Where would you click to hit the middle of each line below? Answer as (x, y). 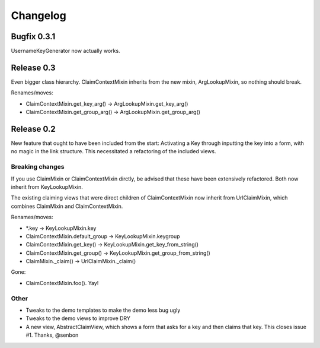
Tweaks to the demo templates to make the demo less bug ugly (103, 310)
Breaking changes (38, 167)
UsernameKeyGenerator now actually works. (66, 51)
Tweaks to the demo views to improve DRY (78, 318)
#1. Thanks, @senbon (52, 335)
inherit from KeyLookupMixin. (47, 186)
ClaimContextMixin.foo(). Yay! (62, 283)
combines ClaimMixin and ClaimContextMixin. (67, 206)
